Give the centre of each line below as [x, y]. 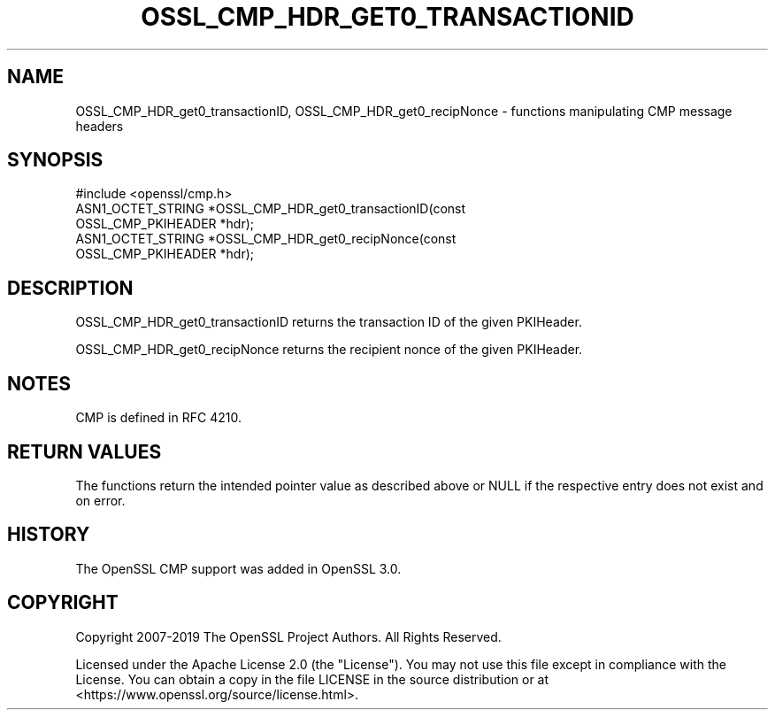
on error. [100, 500]
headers [100, 126]
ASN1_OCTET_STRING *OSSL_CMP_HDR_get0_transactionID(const [271, 209]
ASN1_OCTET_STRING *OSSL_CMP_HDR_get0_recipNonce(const [266, 239]
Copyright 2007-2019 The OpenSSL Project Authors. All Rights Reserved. [288, 636]
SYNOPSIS [55, 160]
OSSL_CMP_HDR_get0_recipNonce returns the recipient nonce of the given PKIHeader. [329, 350]
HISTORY [49, 535]
